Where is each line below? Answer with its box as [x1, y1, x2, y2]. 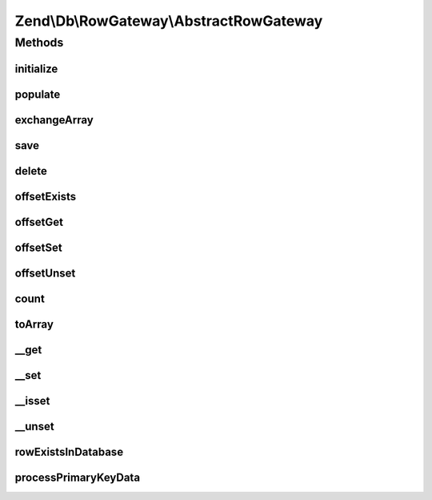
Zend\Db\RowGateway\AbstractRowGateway [14, 12, 323, 30]
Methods [14, 35, 64, 50]
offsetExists [14, 189, 77, 204]
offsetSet [14, 240, 63, 254]
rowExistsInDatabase [14, 445, 124, 458]
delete [14, 164, 47, 178]
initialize [14, 62, 58, 75]
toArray [14, 317, 54, 331]
